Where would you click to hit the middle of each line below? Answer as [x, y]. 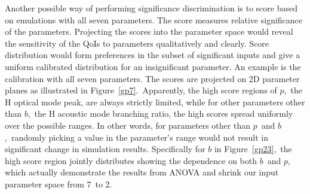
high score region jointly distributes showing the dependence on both [131, 160]
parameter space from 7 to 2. [59, 184]
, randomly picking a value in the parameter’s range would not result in [136, 137]
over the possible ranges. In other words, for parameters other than [128, 125]
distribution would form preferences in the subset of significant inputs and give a [153, 55]
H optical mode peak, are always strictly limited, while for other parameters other [155, 101]
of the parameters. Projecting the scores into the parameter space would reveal [149, 31]
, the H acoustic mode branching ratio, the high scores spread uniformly [160, 113]
